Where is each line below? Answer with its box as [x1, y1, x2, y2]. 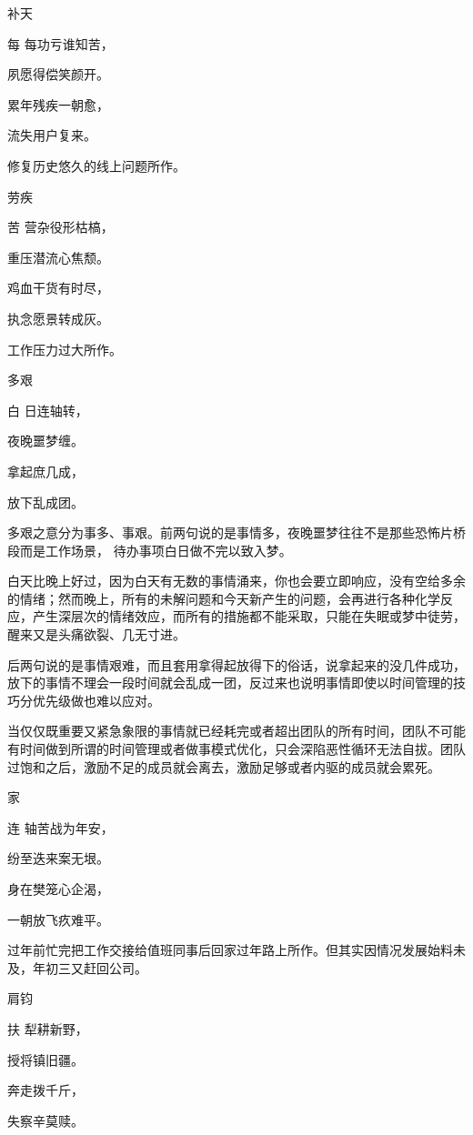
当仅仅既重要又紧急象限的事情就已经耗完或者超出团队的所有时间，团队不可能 [7, 721, 466, 740]
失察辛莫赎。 [7, 1110, 84, 1130]
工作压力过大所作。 [7, 339, 122, 358]
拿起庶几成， [7, 461, 84, 480]
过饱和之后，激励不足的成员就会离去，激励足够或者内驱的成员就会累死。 [7, 757, 440, 776]
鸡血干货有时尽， [7, 278, 109, 297]
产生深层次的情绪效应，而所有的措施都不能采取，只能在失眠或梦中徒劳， [32, 607, 466, 626]
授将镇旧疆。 [7, 1050, 84, 1069]
